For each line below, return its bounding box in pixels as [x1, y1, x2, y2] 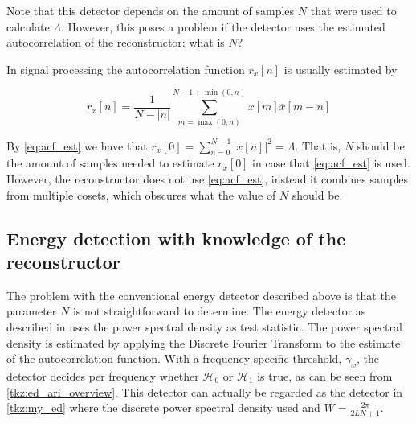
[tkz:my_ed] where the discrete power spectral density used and [6, 399, 320, 416]
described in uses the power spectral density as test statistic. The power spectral [6, 318, 402, 335]
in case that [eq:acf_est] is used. [252, 154, 410, 171]
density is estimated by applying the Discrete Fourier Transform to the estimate [6, 334, 401, 351]
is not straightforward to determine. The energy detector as [72, 303, 366, 319]
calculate [6, 18, 50, 35]
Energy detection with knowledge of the [6, 225, 346, 250]
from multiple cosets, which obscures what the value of [6, 186, 276, 203]
